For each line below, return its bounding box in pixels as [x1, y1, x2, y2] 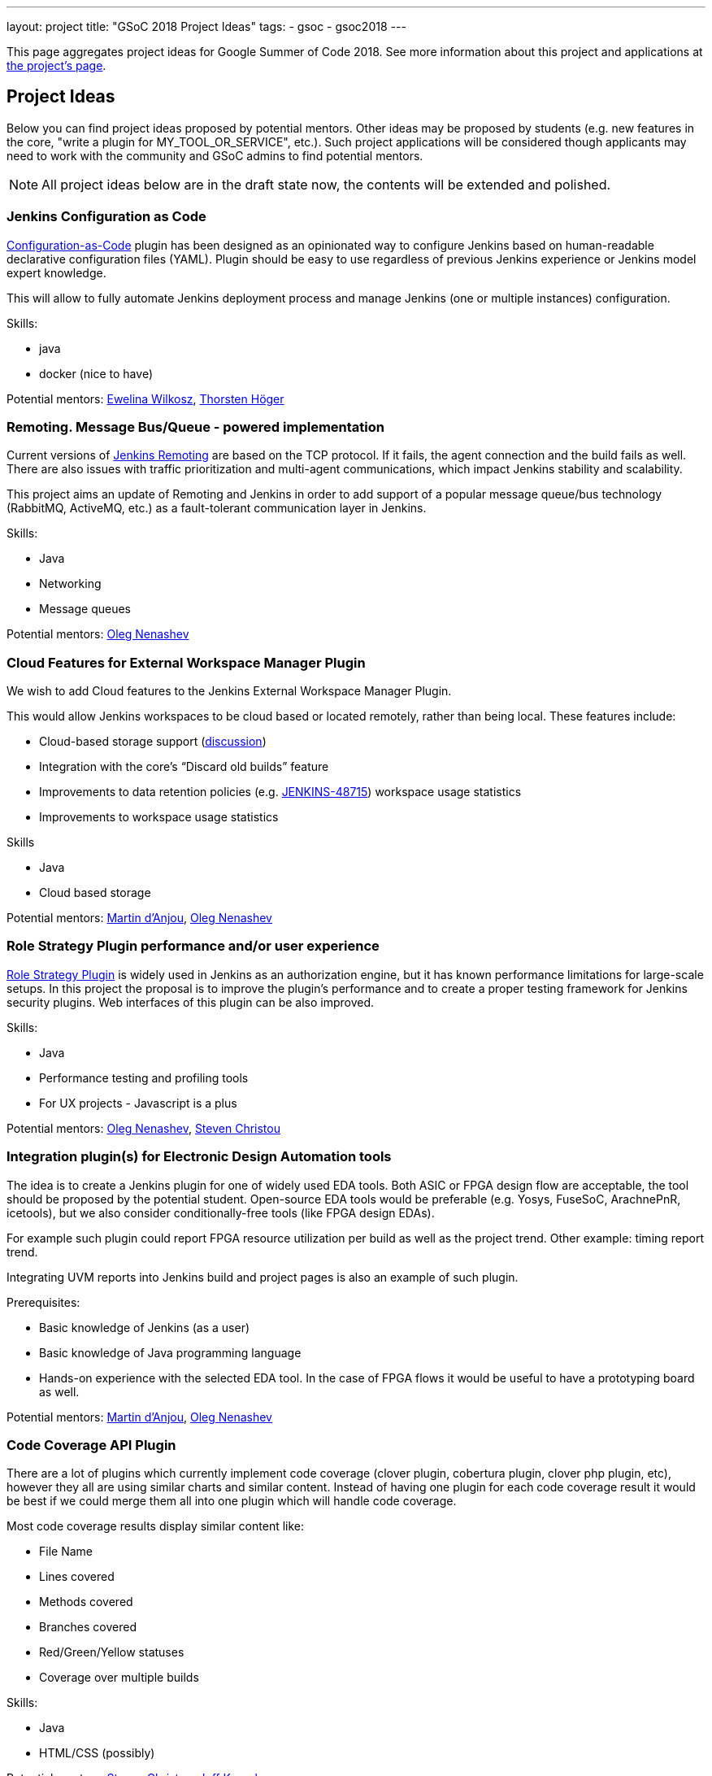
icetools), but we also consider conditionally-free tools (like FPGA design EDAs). [7, 1205, 435, 1220]
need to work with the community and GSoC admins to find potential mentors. [7, 148, 423, 163]
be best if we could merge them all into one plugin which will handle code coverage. [7, 1494, 457, 1508]
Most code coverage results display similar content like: [7, 1519, 305, 1534]
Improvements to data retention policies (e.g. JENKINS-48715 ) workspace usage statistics [39, 785, 522, 799]
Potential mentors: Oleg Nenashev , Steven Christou [7, 1121, 280, 1135]
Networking [39, 577, 102, 591]
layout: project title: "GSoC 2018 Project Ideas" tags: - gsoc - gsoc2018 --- [7, 20, 406, 33]
